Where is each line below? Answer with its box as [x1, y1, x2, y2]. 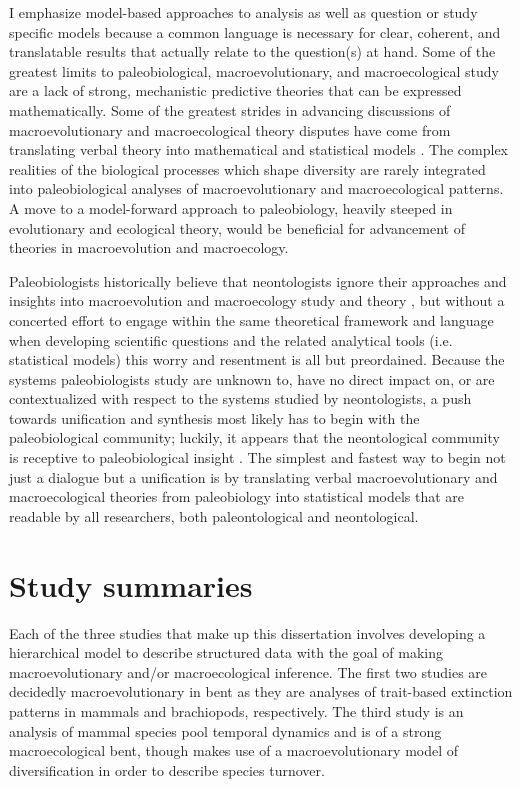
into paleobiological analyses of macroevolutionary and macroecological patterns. [9, 178, 504, 199]
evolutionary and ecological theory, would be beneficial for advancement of [9, 217, 465, 238]
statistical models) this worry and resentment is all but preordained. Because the [9, 349, 505, 370]
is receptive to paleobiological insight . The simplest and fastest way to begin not [9, 447, 506, 468]
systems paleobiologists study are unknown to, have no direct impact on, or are [9, 368, 495, 389]
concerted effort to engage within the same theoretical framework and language [9, 309, 494, 330]
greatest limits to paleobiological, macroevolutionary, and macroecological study [9, 60, 500, 81]
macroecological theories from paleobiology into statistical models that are [9, 486, 465, 507]
